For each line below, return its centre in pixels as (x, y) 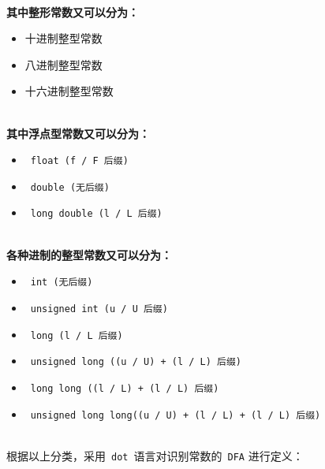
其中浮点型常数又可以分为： (78, 133)
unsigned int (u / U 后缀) (99, 309)
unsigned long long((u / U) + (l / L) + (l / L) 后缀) (176, 415)
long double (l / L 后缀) (96, 214)
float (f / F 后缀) (79, 161)
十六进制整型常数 (69, 91)
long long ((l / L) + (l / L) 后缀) (125, 388)
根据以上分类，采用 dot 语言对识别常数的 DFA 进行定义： (155, 455)
